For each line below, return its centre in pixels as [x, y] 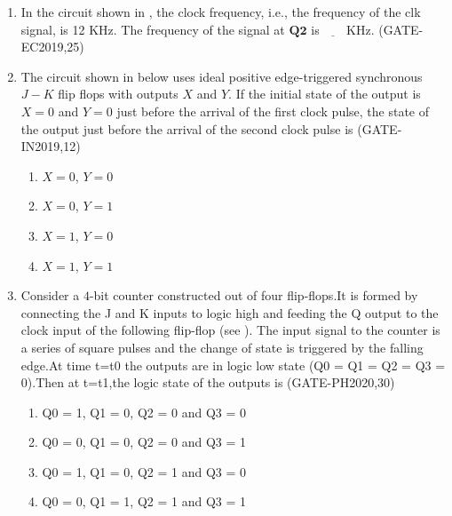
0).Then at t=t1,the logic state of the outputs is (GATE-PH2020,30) [208, 382]
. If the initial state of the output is [325, 94]
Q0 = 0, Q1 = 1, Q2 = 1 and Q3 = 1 [144, 501]
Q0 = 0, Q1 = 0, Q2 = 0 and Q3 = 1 [144, 442]
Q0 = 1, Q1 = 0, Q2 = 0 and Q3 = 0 [144, 412]
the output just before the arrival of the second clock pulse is [187, 128]
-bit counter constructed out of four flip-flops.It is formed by [254, 295]
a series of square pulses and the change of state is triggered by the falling [222, 347]
